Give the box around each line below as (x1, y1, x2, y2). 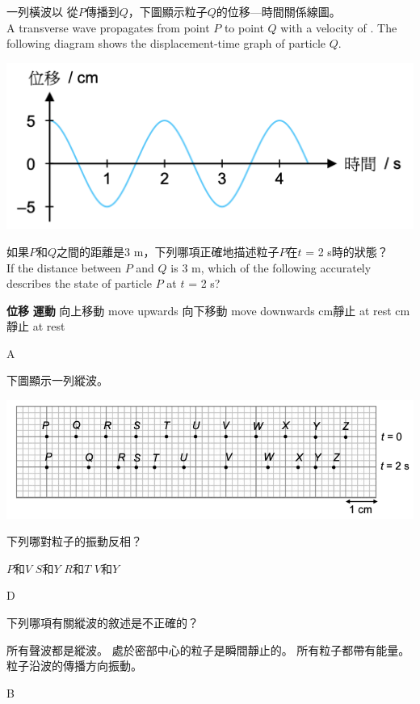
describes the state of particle (6, 275, 152, 292)
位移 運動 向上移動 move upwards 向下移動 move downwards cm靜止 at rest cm (6, 301, 410, 318)
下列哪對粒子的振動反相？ (6, 533, 142, 550)
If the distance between (6, 259, 122, 276)
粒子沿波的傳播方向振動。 (6, 657, 142, 674)
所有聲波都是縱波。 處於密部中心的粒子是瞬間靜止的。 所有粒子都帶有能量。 (6, 641, 410, 658)
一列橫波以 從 (6, 3, 78, 19)
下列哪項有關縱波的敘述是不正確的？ (6, 614, 199, 631)
